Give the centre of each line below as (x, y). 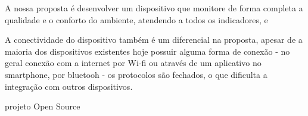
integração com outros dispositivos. (69, 86)
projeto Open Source (43, 106)
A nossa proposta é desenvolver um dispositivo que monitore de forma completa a (154, 8)
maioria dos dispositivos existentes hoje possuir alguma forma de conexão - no (147, 51)
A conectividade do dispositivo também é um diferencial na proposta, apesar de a (154, 40)
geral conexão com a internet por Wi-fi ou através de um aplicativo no (133, 63)
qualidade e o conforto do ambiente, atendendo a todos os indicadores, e (136, 19)
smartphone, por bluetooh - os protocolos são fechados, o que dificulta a (136, 74)
